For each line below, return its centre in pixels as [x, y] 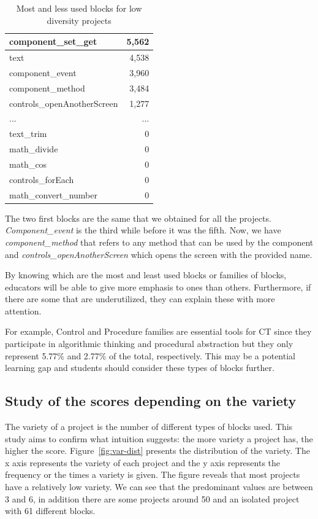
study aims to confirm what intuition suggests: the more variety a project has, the [159, 438]
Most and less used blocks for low [79, 8]
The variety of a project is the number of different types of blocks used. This [149, 427]
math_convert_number [53, 194]
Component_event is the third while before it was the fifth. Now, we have [143, 230]
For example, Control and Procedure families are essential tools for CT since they [158, 331]
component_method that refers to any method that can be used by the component [159, 242]
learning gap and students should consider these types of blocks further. [140, 368]
